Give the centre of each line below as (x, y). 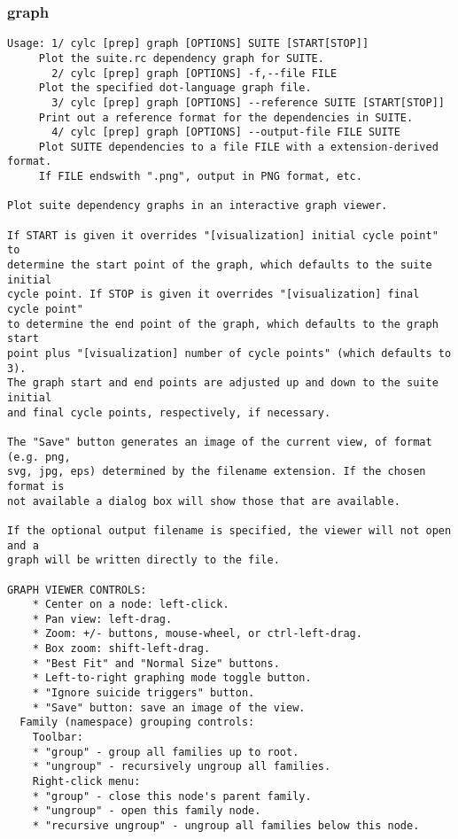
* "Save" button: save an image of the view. (169, 707)
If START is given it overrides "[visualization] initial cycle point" (223, 235)
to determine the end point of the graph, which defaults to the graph (223, 324)
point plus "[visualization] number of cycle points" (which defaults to (229, 353)
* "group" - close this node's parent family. (172, 796)
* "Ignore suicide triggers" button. (144, 693)
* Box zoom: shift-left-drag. (121, 649)
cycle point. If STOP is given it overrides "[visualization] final (213, 295)
